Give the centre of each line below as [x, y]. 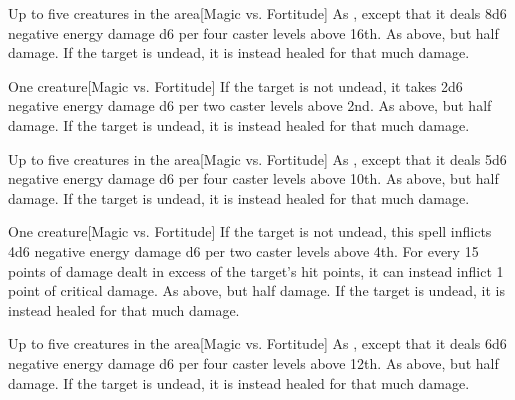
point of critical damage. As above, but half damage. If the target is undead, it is [256, 290]
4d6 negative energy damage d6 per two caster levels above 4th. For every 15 [243, 250]
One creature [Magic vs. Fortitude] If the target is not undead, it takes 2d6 [235, 85]
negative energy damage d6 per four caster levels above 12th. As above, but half [253, 362]
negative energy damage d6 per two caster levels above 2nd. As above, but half [250, 105]
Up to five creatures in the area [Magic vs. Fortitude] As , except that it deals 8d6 [257, 13]
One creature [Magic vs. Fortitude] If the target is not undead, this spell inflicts [250, 231]
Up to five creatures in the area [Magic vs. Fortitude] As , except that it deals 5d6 [257, 158]
